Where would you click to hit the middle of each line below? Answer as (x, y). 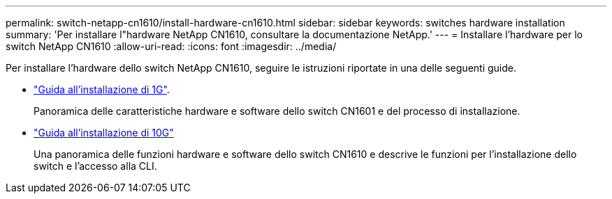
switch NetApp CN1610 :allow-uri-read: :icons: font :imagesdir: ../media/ (171, 46)
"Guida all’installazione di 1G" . (102, 89)
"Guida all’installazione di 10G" (104, 133)
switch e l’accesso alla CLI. (95, 166)
